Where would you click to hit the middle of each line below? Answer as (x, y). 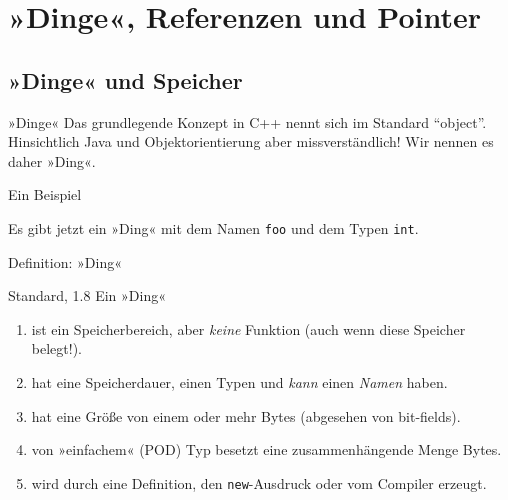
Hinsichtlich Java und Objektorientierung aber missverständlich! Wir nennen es (251, 141)
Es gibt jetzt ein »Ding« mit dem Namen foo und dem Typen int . (213, 227)
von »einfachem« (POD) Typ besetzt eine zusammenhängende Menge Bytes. (266, 449)
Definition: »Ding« (65, 261)
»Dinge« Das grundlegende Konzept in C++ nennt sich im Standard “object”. (247, 121)
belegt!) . (56, 348)
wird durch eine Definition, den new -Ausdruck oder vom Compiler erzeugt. (259, 482)
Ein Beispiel (45, 194)
